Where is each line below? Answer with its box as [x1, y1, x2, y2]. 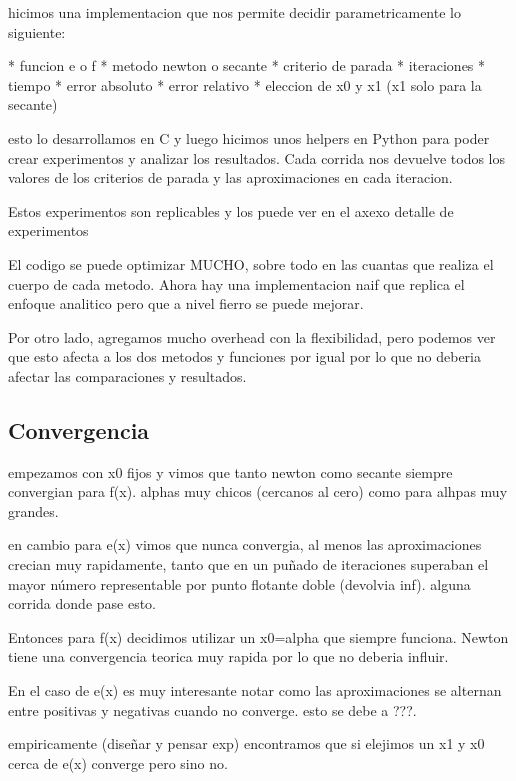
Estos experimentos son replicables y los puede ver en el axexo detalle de [8, 200, 454, 221]
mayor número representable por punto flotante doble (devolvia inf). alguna [8, 573, 471, 594]
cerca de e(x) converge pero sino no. [8, 752, 228, 773]
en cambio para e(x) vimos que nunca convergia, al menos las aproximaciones [8, 534, 482, 555]
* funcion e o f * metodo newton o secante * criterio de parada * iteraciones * [8, 55, 486, 76]
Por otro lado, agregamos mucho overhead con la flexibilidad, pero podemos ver [8, 326, 496, 347]
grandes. [8, 500, 59, 521]
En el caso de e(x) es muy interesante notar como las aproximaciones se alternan [8, 680, 502, 701]
